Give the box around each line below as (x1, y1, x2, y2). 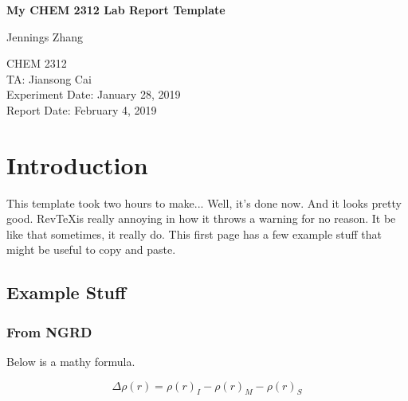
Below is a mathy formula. (6, 353, 135, 370)
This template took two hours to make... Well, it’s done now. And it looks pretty (6, 194, 402, 211)
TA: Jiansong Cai (6, 70, 92, 87)
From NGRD (6, 321, 92, 341)
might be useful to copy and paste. (6, 241, 176, 258)
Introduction (6, 148, 148, 181)
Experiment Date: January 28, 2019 (6, 86, 181, 103)
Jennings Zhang (6, 28, 83, 45)
